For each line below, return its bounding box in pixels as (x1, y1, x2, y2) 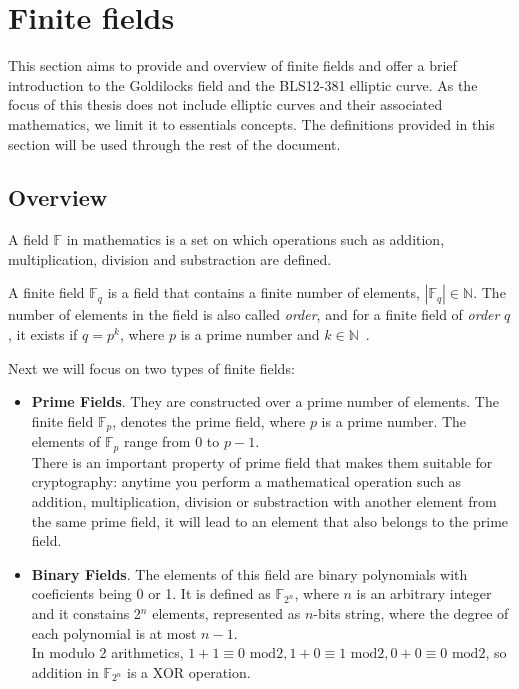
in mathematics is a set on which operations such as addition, (66, 229, 445, 250)
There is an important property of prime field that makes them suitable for (31, 451, 493, 472)
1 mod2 (339, 647, 385, 662)
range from (123, 431, 191, 452)
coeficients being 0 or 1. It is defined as (31, 583, 271, 604)
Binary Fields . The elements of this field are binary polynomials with (31, 563, 468, 584)
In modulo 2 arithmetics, (31, 642, 184, 663)
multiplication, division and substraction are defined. (8, 248, 332, 269)
